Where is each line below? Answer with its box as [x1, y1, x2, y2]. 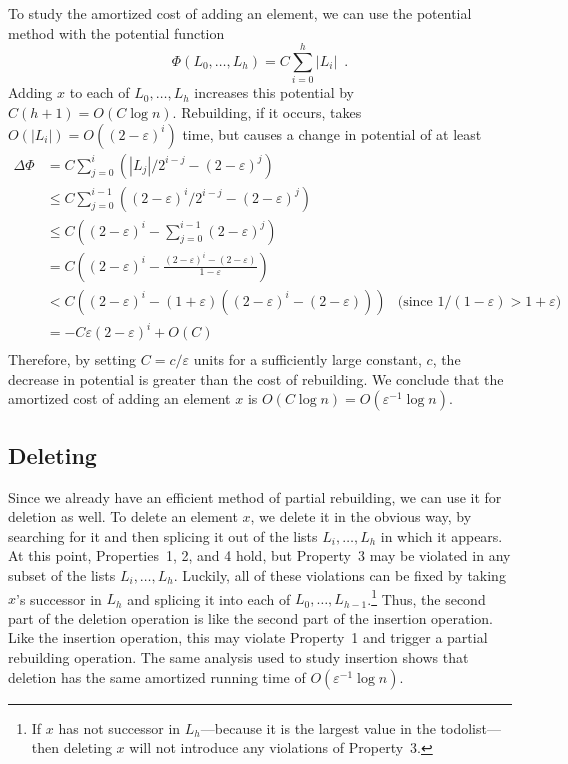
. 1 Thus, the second [367, 585, 486, 609]
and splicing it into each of [127, 588, 291, 609]
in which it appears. [380, 525, 503, 546]
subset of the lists [8, 564, 116, 585]
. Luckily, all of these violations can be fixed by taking [173, 564, 506, 585]
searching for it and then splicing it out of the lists [8, 525, 318, 546]
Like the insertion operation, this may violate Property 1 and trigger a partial [8, 627, 488, 648]
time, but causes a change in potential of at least [182, 123, 482, 144]
